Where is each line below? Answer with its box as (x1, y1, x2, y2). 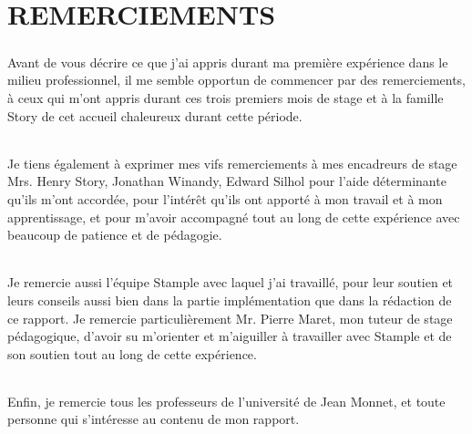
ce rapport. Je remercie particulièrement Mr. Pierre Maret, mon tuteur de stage (7, 308, 453, 327)
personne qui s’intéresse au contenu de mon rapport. (7, 409, 300, 429)
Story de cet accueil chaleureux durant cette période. (7, 106, 303, 125)
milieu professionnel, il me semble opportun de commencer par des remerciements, (7, 70, 467, 89)
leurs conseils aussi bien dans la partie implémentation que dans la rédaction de (7, 290, 452, 309)
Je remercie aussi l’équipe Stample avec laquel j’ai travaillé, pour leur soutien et (7, 273, 454, 292)
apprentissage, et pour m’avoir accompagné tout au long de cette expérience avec (7, 207, 460, 226)
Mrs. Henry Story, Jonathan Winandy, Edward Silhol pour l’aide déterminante (7, 171, 446, 191)
